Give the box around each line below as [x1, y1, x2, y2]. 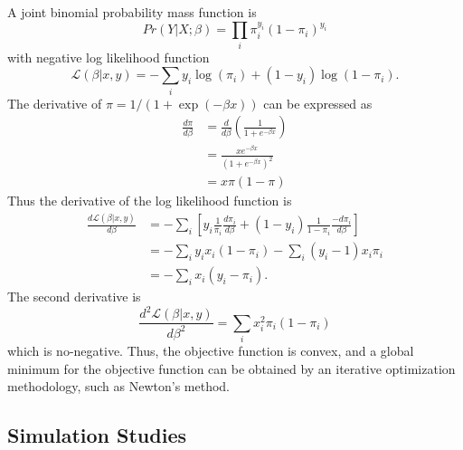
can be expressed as [263, 93, 373, 112]
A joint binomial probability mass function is [7, 3, 257, 21]
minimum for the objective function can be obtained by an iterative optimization [7, 359, 456, 378]
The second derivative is [7, 287, 141, 306]
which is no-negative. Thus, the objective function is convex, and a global [7, 341, 414, 360]
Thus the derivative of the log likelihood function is [7, 191, 292, 210]
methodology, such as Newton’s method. [7, 377, 231, 396]
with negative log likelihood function [7, 47, 210, 66]
